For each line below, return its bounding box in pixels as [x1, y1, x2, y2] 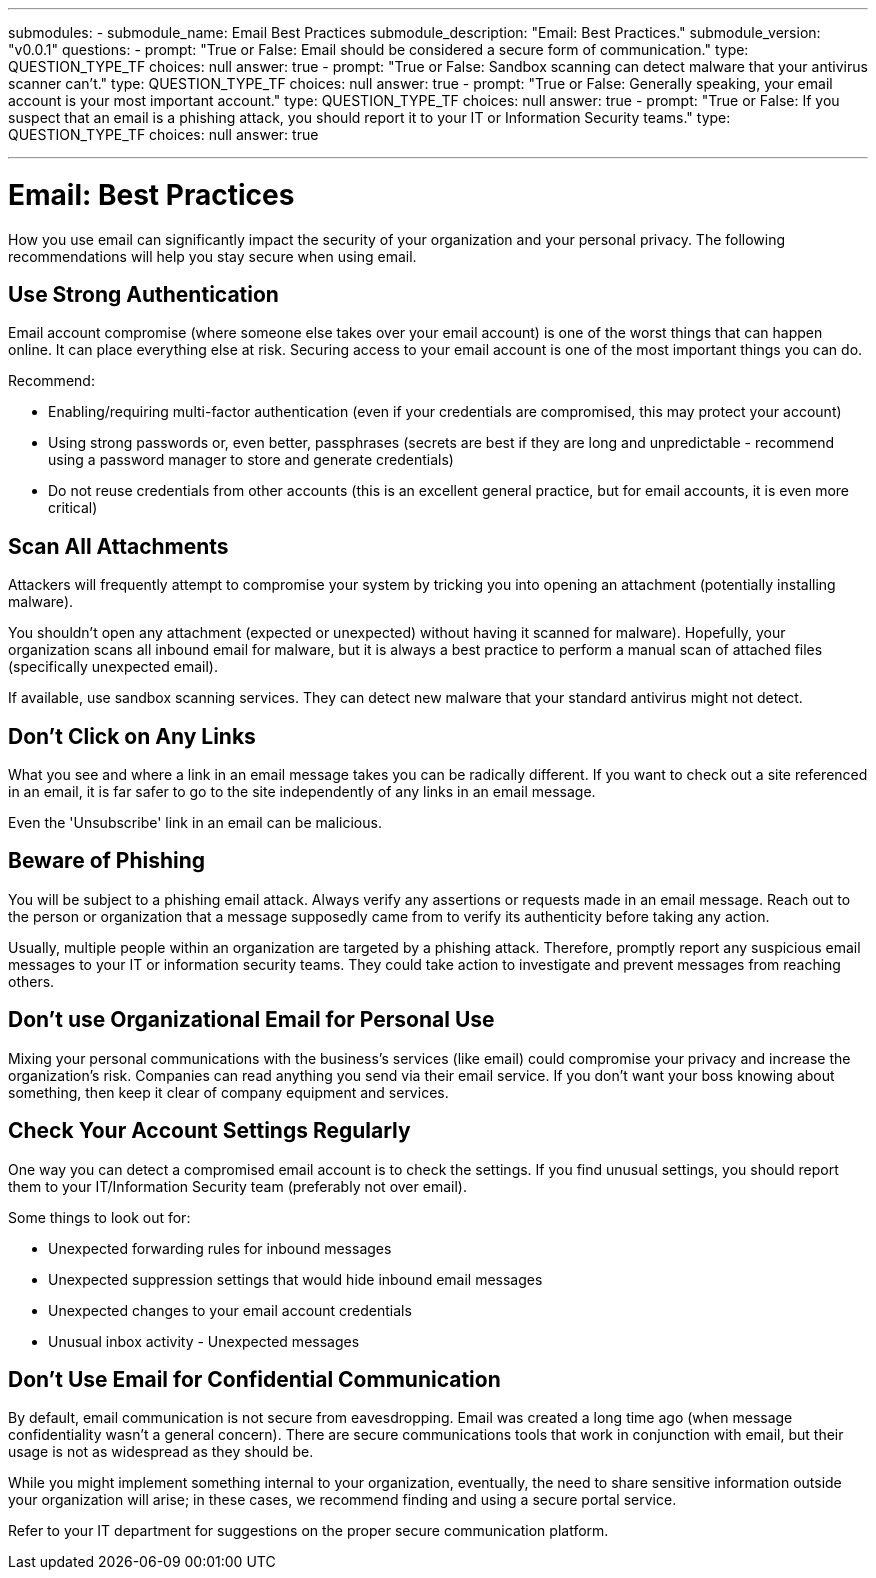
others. [8, 972, 55, 990]
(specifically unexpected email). [8, 658, 218, 676]
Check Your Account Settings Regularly [8, 1118, 411, 1144]
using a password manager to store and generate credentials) [48, 451, 454, 469]
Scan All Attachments [8, 533, 229, 559]
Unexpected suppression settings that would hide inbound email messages [48, 1270, 543, 1288]
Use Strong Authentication [8, 281, 279, 307]
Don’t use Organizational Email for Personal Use [8, 1007, 495, 1033]
